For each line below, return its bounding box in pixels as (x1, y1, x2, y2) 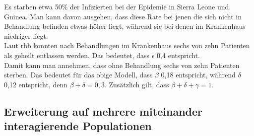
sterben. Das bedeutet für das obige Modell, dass (4, 69, 153, 80)
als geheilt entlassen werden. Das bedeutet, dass (4, 50, 150, 60)
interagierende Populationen (4, 118, 152, 134)
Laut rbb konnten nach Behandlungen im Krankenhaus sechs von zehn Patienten (4, 40, 250, 51)
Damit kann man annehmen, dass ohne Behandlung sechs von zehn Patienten (4, 60, 240, 70)
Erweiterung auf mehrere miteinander (4, 103, 202, 119)
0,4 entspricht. (157, 50, 200, 60)
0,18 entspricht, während (161, 69, 236, 80)
